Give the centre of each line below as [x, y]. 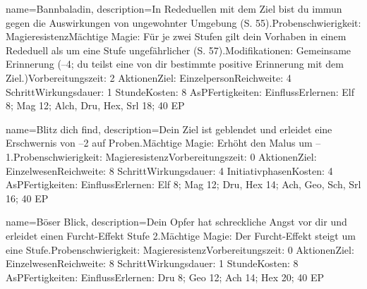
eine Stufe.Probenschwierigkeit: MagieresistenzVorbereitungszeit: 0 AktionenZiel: [180, 249]
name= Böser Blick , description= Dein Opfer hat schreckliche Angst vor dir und [176, 222]
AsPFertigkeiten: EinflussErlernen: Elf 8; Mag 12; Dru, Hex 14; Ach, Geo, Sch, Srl [183, 184]
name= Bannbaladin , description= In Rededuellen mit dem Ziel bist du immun [174, 8]
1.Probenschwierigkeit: [54, 156]
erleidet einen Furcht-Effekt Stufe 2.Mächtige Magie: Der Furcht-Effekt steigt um [181, 235]
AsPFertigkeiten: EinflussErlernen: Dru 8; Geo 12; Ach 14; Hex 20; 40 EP [165, 277]
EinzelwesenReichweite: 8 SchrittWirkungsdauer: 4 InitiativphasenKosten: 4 [169, 170]
